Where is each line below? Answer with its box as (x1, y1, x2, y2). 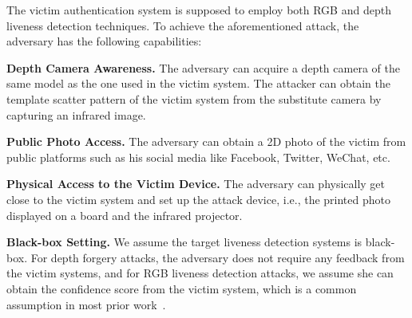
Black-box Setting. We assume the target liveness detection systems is (6, 234, 362, 250)
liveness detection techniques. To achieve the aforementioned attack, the (6, 17, 359, 33)
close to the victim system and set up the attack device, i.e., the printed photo (6, 190, 390, 207)
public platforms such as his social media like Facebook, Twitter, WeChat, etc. (6, 148, 390, 165)
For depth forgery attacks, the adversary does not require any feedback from (30, 249, 405, 265)
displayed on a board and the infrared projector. (6, 206, 243, 223)
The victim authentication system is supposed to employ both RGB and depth (6, 2, 391, 18)
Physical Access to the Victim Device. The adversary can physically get (6, 175, 386, 192)
